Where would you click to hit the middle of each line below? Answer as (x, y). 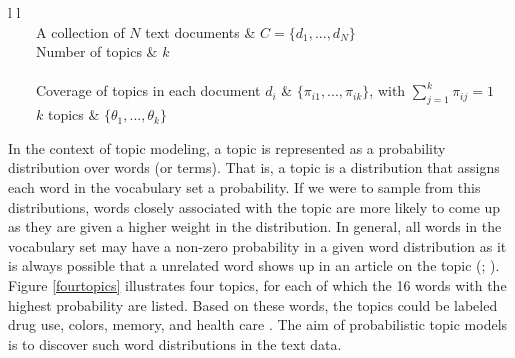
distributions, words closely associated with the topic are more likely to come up (254, 206)
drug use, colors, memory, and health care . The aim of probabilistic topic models (258, 324)
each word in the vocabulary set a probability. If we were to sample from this (244, 186)
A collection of (80, 31)
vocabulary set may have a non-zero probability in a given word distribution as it (257, 245)
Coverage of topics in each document (148, 90)
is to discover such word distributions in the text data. (175, 343)
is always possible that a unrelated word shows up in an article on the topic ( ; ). (254, 265)
